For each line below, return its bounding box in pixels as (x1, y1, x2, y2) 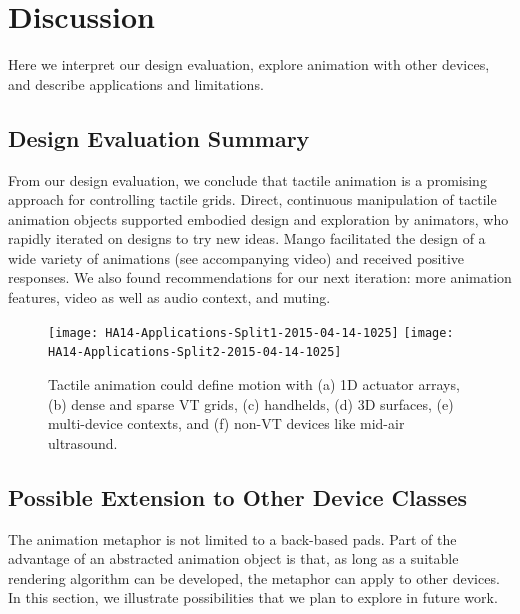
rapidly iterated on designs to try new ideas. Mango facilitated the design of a (8, 228, 486, 249)
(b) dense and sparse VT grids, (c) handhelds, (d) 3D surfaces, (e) (48, 393, 454, 414)
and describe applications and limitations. (8, 73, 264, 94)
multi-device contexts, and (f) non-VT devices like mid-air (48, 413, 405, 434)
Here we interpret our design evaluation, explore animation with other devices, (8, 54, 490, 75)
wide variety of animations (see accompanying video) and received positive (8, 247, 465, 268)
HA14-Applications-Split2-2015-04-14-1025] (48, 345, 342, 360)
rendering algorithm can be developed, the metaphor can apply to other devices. (8, 567, 500, 588)
